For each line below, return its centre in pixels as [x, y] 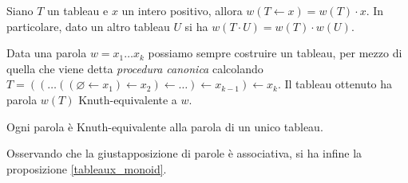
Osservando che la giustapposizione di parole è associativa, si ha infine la [184, 153]
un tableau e [77, 10]
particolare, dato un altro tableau [88, 26]
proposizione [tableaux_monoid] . [87, 168]
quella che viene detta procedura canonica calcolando [135, 68]
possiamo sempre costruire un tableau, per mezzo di [275, 53]
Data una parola [47, 53]
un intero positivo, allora [182, 10]
